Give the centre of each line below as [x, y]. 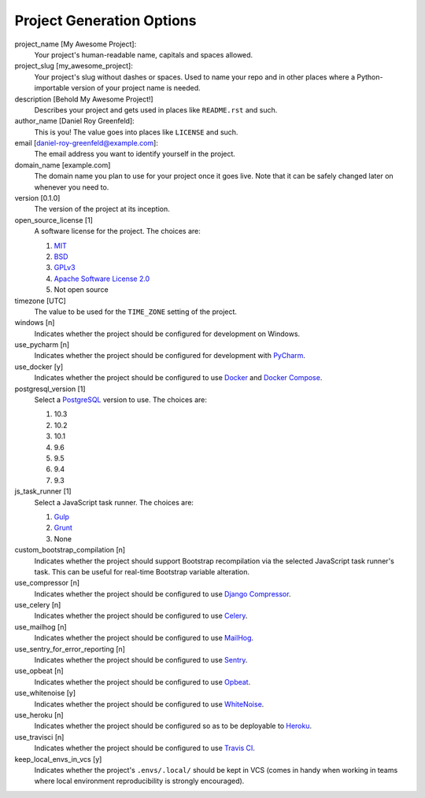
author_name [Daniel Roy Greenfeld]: [75, 121]
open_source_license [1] [54, 220]
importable [52, 88]
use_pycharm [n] [42, 345]
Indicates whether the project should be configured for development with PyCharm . [170, 356]
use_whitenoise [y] [45, 693]
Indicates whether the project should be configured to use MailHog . [144, 638]
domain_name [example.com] [63, 164]
